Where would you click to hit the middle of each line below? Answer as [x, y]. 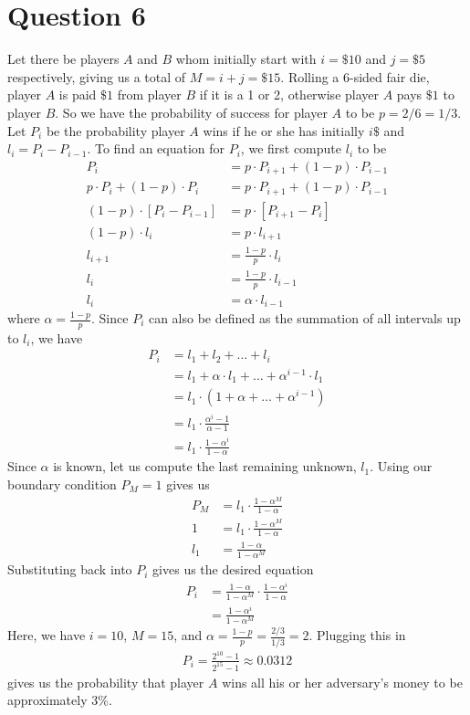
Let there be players [63, 59]
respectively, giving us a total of [97, 76]
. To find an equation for [156, 148]
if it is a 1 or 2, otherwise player [289, 95]
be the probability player [115, 130]
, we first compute [291, 148]
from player [149, 95]
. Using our [401, 466]
